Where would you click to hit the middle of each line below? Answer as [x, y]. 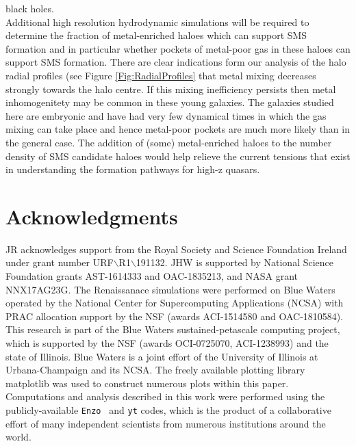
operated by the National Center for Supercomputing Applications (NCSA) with [175, 303]
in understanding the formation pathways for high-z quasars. [133, 169]
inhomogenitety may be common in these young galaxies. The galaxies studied [170, 102]
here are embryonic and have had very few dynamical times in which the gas [166, 115]
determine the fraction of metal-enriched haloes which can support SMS [156, 35]
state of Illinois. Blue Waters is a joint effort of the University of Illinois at [162, 356]
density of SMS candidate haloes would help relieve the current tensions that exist [178, 156]
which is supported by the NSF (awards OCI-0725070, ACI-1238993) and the [167, 343]
